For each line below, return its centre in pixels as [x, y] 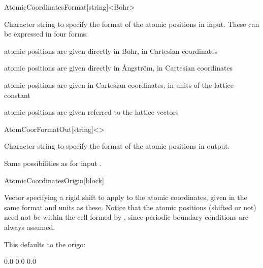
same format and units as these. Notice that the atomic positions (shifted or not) [130, 207]
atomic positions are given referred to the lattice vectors [91, 112]
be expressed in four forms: [46, 34]
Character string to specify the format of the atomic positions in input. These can [132, 24]
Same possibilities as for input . [53, 163]
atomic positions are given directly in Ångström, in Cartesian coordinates [119, 68]
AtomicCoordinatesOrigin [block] [54, 180]
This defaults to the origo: [45, 244]
